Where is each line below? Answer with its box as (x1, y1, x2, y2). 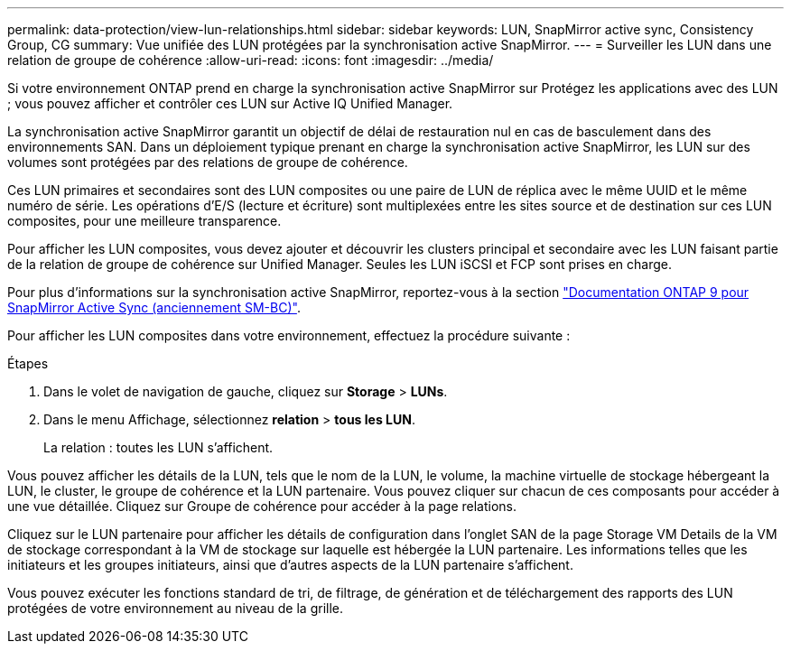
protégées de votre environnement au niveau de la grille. (7, 600, 343, 616)
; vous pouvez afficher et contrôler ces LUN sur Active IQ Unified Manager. (7, 96, 453, 111)
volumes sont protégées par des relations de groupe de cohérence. (7, 154, 408, 170)
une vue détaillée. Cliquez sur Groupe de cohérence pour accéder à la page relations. (7, 498, 517, 514)
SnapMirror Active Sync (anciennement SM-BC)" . (7, 300, 301, 315)
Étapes (7, 356, 49, 371)
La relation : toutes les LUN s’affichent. (43, 440, 274, 455)
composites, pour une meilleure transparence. (7, 213, 282, 228)
